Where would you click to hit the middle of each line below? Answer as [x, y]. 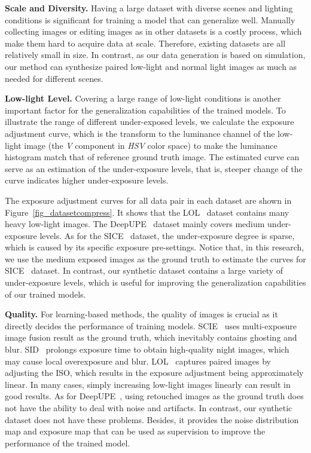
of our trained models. [45, 294]
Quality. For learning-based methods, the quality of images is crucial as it [141, 314]
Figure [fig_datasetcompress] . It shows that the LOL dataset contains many [147, 212]
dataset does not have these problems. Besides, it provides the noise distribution [152, 419]
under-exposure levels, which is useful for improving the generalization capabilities [155, 282]
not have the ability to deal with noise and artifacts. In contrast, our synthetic [149, 408]
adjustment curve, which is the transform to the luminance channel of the [140, 133]
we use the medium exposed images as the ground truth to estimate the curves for [155, 258]
